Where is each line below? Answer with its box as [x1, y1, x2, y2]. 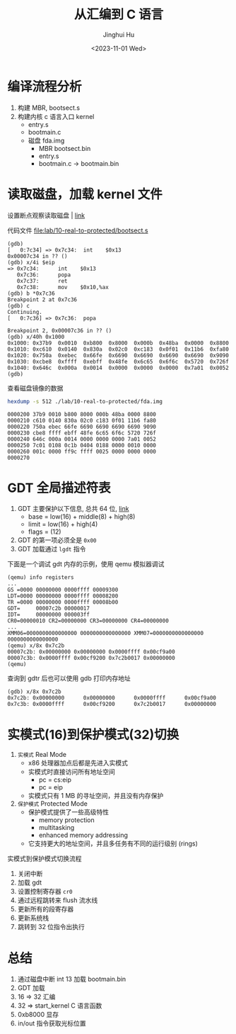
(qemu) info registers [7, 574, 74, 581]
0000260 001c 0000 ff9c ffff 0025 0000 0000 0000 [7, 448, 157, 455]
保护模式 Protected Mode [17, 799, 88, 808]
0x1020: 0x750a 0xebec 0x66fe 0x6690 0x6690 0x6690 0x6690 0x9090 [7, 352, 230, 359]
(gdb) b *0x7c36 [7, 290, 55, 297]
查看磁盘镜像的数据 [7, 383, 64, 392]
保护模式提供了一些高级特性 [28, 808, 110, 816]
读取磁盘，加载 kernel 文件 [7, 186, 163, 202]
